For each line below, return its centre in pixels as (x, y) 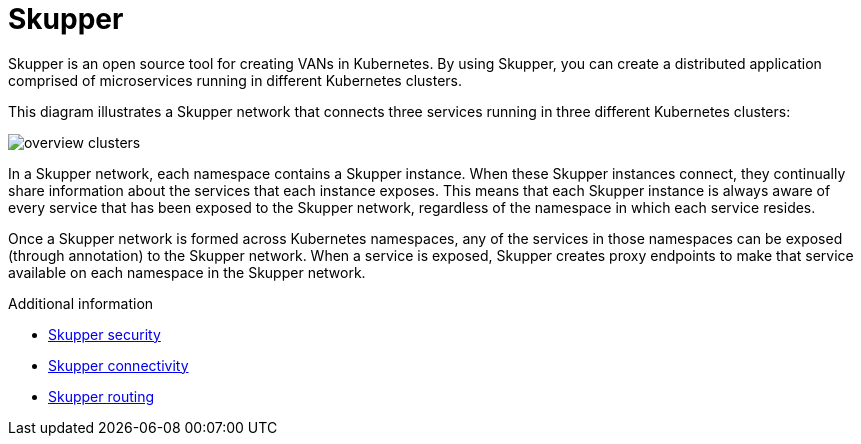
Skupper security (104, 334)
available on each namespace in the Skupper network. (187, 272)
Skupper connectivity (118, 365)
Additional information (81, 303)
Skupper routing (101, 396)
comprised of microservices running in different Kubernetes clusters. (235, 80)
